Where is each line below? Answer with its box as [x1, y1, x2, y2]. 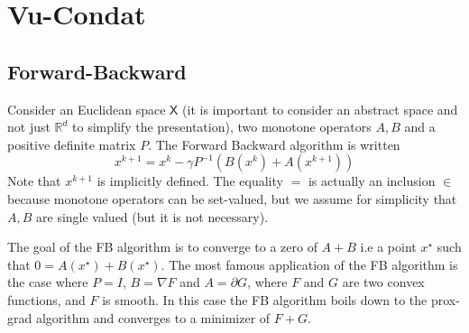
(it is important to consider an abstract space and [182, 99, 458, 118]
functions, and [7, 290, 86, 309]
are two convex [342, 273, 425, 291]
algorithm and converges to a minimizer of [35, 308, 271, 327]
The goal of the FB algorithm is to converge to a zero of [7, 237, 317, 256]
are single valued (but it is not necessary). [36, 207, 269, 226]
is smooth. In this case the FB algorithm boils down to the [102, 290, 428, 309]
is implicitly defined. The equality [97, 171, 283, 190]
